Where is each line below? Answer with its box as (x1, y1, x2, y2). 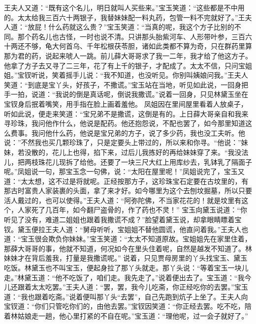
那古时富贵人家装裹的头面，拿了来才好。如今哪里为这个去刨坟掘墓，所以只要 (4, 185, 252, 196)
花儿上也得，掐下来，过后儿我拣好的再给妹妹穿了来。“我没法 (52, 147, 249, 157)
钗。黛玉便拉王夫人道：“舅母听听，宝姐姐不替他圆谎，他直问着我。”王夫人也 (4, 224, 249, 234)
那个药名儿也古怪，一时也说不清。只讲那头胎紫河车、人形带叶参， (17, 31, 231, 41)
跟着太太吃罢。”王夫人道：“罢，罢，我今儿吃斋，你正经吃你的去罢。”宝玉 (17, 282, 248, 292)
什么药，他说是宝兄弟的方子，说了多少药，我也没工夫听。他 (52, 127, 245, 138)
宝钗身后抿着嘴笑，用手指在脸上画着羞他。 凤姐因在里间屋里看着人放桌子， (4, 98, 248, 109)
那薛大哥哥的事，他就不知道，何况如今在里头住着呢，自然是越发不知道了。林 (4, 243, 252, 253)
